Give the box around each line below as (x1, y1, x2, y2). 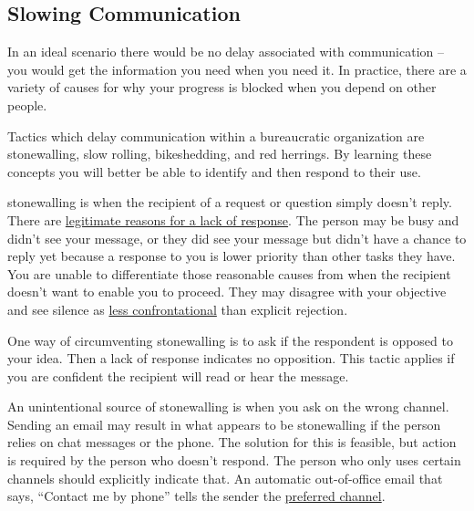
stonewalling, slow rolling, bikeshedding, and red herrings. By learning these (7, 144, 432, 163)
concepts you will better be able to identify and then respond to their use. (7, 162, 421, 181)
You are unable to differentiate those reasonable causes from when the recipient (7, 264, 451, 283)
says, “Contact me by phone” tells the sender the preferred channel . (7, 486, 386, 506)
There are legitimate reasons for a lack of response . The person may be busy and (7, 210, 459, 229)
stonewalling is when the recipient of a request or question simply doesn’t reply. (7, 193, 452, 212)
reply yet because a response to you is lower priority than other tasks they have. (7, 246, 456, 266)
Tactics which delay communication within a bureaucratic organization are (7, 126, 425, 145)
